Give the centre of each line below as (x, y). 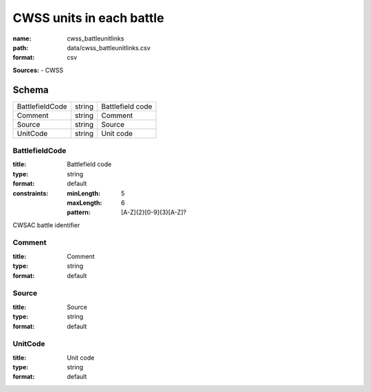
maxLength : (85, 203)
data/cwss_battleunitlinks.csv (109, 47)
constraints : (31, 193)
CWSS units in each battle (88, 18)
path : (21, 47)
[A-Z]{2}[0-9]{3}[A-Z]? (154, 212)
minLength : (84, 193)
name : (22, 38)
